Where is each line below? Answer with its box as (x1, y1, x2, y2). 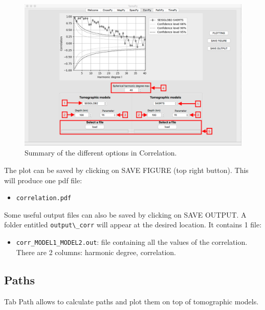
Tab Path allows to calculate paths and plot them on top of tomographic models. (4, 296, 259, 306)
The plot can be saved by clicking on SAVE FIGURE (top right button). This (4, 164, 249, 175)
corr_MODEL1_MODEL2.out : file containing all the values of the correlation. (16, 237, 248, 247)
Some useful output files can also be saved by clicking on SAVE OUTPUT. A (4, 209, 247, 220)
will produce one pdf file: (4, 175, 82, 185)
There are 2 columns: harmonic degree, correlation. (16, 246, 176, 257)
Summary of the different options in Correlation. (25, 147, 177, 158)
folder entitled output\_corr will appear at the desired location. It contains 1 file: (4, 219, 262, 230)
